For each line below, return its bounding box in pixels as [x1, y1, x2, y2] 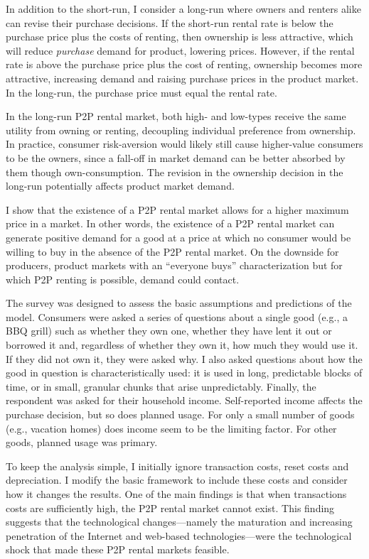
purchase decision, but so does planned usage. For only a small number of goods [6, 407, 355, 422]
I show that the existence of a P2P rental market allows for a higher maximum [6, 202, 349, 217]
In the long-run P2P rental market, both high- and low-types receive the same [6, 109, 346, 124]
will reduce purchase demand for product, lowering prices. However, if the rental [6, 43, 355, 58]
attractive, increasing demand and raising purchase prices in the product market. [6, 70, 359, 85]
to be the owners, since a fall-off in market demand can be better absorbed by [6, 150, 346, 165]
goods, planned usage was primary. [6, 435, 158, 450]
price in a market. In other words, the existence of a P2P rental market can [6, 216, 335, 231]
